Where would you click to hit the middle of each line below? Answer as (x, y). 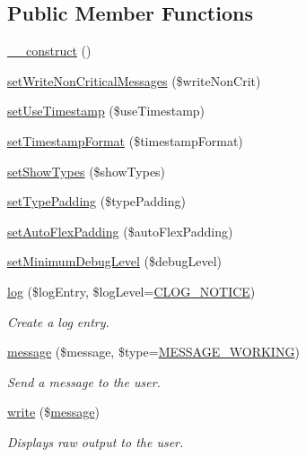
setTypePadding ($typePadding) (96, 201)
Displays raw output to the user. (96, 441)
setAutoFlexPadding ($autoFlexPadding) (120, 231)
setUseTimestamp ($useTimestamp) (106, 111)
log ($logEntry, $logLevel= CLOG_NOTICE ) (131, 291)
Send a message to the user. (84, 381)
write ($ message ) (53, 412)
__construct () (49, 51)
